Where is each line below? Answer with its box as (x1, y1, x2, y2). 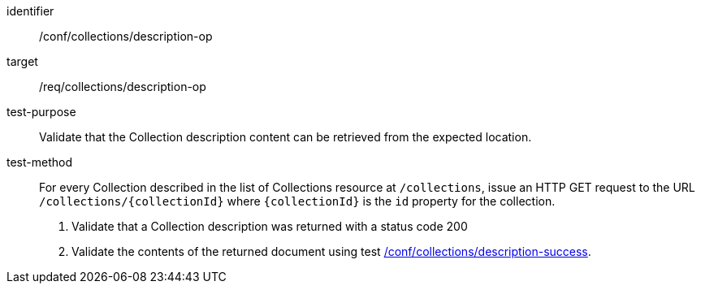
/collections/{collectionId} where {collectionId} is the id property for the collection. (39, 194, 556, 208)
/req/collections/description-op (39, 80, 206, 93)
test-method (6, 155, 72, 169)
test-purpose (6, 105, 76, 119)
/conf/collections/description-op (39, 29, 213, 43)
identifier (6, 4, 54, 18)
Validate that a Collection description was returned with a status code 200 (71, 219, 468, 233)
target (6, 54, 38, 68)
